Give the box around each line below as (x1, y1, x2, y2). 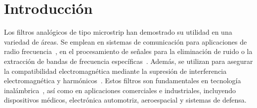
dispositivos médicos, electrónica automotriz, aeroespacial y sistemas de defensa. (4, 95, 247, 105)
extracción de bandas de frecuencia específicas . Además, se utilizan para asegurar (4, 55, 253, 66)
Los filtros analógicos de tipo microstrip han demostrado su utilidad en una (4, 27, 232, 37)
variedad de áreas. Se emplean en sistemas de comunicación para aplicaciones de (4, 36, 247, 47)
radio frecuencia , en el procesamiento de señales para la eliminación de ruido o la (4, 46, 253, 56)
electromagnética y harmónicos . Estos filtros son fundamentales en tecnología (4, 75, 241, 86)
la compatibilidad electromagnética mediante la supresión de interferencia (4, 65, 227, 76)
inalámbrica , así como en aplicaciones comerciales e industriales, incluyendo (4, 85, 236, 95)
